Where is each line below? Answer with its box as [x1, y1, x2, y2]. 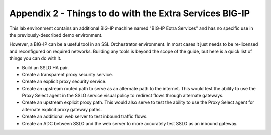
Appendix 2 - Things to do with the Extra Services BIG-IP [9, 8, 250, 19]
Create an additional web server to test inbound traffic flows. [22, 113, 148, 120]
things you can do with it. [9, 55, 62, 61]
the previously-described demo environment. [9, 32, 103, 38]
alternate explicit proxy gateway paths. [22, 106, 102, 112]
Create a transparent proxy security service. [22, 71, 113, 77]
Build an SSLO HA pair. [22, 64, 69, 70]
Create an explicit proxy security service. [22, 78, 107, 85]
